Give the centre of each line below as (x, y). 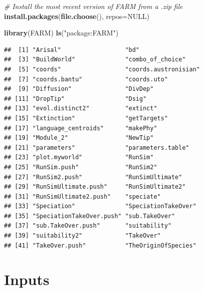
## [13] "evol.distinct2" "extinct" (81, 109)
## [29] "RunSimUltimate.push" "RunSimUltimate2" (95, 187)
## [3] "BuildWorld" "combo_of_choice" (95, 60)
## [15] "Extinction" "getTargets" (86, 118)
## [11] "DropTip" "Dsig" (75, 99)
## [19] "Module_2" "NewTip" (79, 138)
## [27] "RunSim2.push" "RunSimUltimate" (93, 177)
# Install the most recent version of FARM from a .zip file (94, 6)
